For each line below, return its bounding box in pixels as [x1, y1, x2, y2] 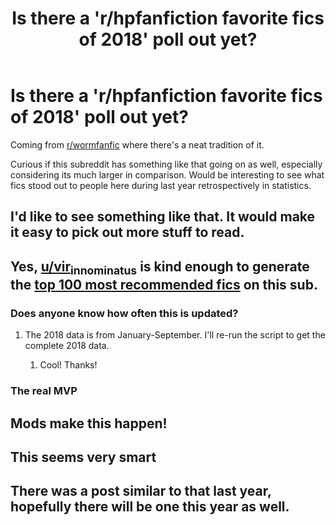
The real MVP [10, 384, 78, 398]
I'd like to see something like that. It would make [10, 208, 316, 226]
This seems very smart [10, 448, 157, 466]
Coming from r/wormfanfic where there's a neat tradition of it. [10, 138, 265, 151]
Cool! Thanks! [39, 359, 98, 371]
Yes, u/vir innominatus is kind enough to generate [10, 258, 310, 277]
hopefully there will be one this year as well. [10, 498, 290, 516]
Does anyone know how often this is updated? [10, 306, 239, 320]
